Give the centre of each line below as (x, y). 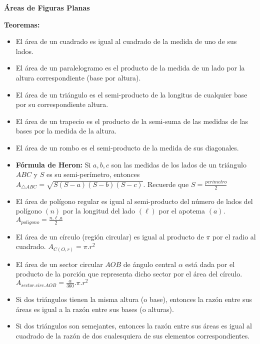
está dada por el (210, 264)
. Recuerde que (166, 184)
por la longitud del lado (99, 211)
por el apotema (182, 211)
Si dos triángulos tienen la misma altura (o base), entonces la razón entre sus (134, 299)
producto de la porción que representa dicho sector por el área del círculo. (129, 274)
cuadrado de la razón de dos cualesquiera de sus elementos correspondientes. (133, 335)
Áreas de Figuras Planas (47, 7)
